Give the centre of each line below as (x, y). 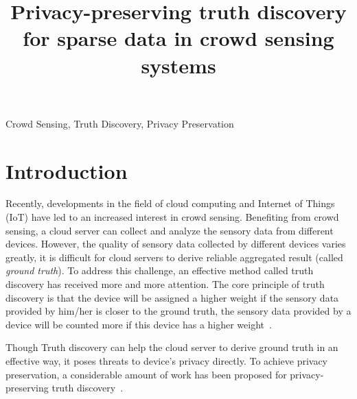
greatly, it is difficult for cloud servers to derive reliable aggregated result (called (174, 257)
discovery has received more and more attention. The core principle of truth (165, 284)
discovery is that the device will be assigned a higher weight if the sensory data (172, 297)
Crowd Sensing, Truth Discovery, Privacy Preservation (120, 123)
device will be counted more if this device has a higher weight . (139, 324)
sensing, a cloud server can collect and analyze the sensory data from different (170, 230)
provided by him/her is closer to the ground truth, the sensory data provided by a (178, 311)
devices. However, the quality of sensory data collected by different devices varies (176, 244)
